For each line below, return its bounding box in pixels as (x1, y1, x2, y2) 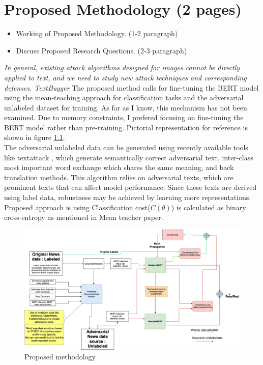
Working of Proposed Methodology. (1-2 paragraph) (16, 28, 178, 39)
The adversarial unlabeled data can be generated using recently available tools (4, 142, 248, 153)
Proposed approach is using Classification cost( (4, 202, 151, 212)
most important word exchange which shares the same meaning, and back (4, 162, 234, 173)
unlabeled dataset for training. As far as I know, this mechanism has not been (4, 102, 247, 113)
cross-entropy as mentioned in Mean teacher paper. (4, 212, 163, 222)
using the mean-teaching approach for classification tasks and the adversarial (4, 92, 244, 103)
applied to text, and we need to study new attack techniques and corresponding (4, 72, 247, 82)
